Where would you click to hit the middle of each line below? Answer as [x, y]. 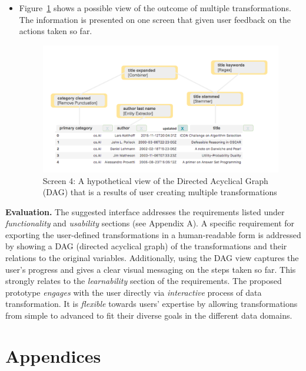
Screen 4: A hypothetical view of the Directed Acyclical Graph [155, 180]
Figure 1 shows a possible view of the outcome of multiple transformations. [155, 8]
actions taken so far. [56, 31]
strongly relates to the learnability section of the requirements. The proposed [144, 281]
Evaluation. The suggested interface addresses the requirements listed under [145, 211]
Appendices [53, 355]
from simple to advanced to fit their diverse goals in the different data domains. [149, 315]
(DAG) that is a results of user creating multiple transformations [160, 192]
